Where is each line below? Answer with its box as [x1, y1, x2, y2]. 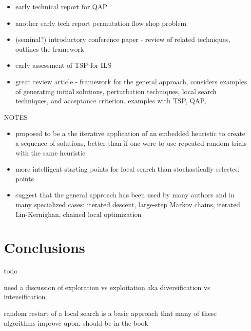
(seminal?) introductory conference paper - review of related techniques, [15, 34, 231, 44]
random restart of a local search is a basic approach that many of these [4, 308, 217, 318]
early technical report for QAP [15, 1, 108, 11]
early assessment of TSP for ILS [15, 60, 112, 70]
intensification [4, 292, 46, 302]
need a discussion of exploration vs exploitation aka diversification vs [4, 282, 210, 292]
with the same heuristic [15, 147, 86, 157]
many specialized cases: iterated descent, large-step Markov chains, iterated [15, 199, 240, 209]
